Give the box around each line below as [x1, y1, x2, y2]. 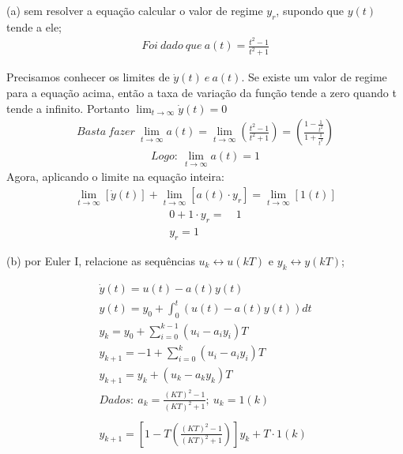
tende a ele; [6, 18, 62, 35]
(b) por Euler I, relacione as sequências [6, 252, 195, 268]
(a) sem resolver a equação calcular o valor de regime [6, 2, 263, 18]
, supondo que [276, 2, 345, 18]
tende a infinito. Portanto [6, 99, 130, 116]
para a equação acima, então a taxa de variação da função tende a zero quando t [6, 84, 397, 100]
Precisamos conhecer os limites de [6, 69, 170, 85]
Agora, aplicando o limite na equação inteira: [6, 168, 224, 185]
